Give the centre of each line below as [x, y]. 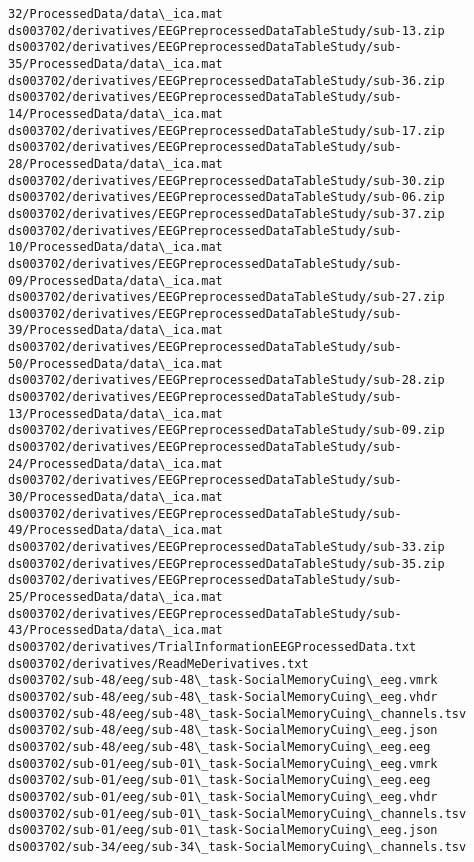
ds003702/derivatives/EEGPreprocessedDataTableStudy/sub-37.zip [226, 213]
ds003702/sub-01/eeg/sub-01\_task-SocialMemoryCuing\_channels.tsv [237, 813]
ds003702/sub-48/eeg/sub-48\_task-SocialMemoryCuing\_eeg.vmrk [223, 680]
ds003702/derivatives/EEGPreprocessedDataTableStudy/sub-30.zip [226, 180]
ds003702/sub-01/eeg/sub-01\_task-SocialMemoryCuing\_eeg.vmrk [223, 763]
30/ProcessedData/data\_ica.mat [115, 497]
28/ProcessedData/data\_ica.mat [115, 163]
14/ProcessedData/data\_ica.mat [115, 113]
